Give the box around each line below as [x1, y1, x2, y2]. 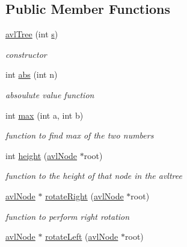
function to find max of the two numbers [5, 129, 154, 142]
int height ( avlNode [5, 149, 78, 161]
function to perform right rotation [5, 210, 130, 222]
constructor [5, 48, 47, 60]
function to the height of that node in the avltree [5, 169, 182, 182]
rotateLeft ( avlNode [45, 230, 118, 243]
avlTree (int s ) [5, 28, 58, 40]
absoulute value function [5, 88, 94, 101]
